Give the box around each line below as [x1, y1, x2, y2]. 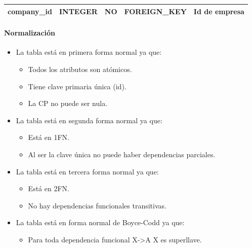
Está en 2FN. [28, 183, 69, 194]
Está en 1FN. [28, 132, 69, 143]
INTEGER [59, 6, 98, 16]
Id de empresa [193, 6, 244, 16]
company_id [8, 6, 52, 16]
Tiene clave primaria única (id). [28, 81, 127, 91]
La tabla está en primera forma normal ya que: [16, 47, 162, 57]
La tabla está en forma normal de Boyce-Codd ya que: [16, 217, 185, 228]
